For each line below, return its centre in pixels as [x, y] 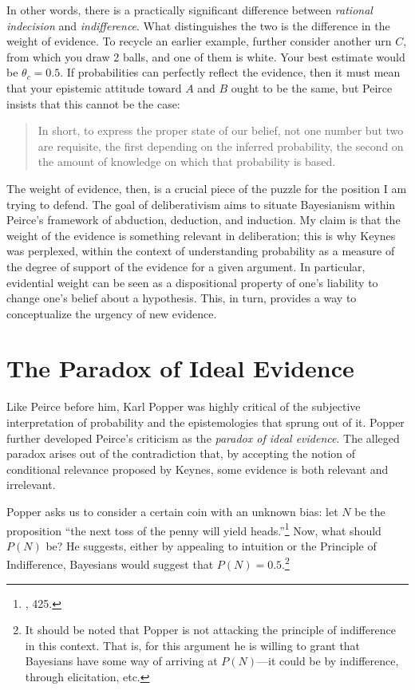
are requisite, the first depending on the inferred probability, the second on [221, 146]
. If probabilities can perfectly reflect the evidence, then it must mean [230, 72]
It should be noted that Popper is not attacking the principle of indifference [210, 630]
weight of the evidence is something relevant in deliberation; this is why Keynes [201, 235]
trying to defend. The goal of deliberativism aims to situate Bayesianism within [201, 204]
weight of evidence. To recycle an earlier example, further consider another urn [199, 41]
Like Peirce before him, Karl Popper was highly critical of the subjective [184, 406]
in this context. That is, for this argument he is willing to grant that [193, 645]
